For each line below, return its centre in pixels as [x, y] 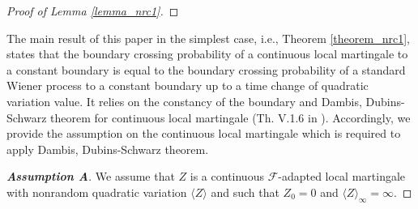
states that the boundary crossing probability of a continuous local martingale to [207, 54]
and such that [245, 192]
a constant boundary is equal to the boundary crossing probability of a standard [206, 69]
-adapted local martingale [342, 176]
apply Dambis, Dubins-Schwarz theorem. [108, 149]
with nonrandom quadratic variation [97, 192]
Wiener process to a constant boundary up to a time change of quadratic [188, 85]
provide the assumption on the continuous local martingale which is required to [204, 133]
